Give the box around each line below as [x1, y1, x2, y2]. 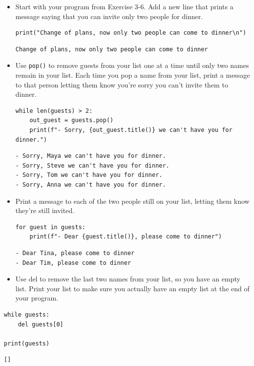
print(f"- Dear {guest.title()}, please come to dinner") [29, 233, 222, 240]
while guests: [4, 311, 50, 318]
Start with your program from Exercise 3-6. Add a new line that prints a [15, 1, 233, 11]
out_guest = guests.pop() [29, 117, 114, 124]
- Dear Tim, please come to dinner [15, 259, 131, 266]
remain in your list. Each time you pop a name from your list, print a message [15, 70, 250, 80]
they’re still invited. [15, 205, 75, 215]
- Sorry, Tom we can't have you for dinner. [15, 172, 163, 179]
